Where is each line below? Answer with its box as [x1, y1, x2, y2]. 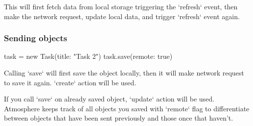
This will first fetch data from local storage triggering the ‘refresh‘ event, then [4, 1, 238, 11]
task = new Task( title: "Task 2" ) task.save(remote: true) [4, 51, 173, 61]
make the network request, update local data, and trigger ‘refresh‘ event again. [4, 11, 240, 21]
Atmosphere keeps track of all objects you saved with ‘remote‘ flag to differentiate [4, 103, 250, 113]
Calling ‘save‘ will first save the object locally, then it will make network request [4, 68, 244, 77]
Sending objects [4, 32, 68, 44]
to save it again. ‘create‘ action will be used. [4, 77, 137, 87]
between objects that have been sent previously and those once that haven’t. [4, 113, 233, 123]
